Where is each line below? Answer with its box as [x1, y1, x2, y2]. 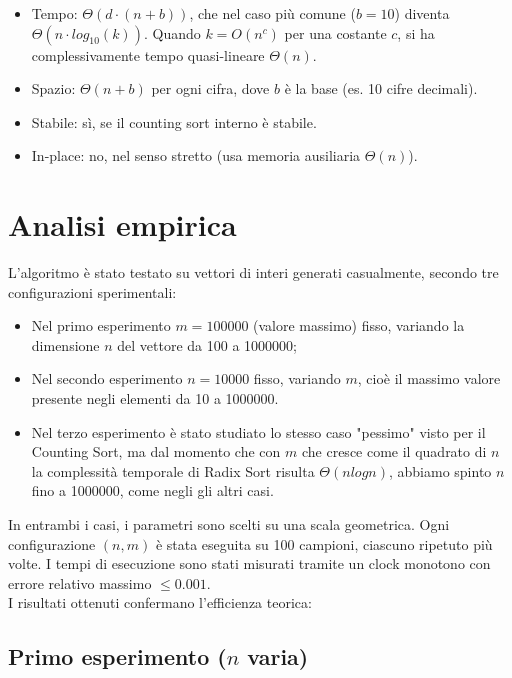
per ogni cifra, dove [151, 78, 270, 99]
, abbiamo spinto [388, 460, 492, 481]
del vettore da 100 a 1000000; [117, 334, 297, 355]
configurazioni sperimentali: [8, 281, 177, 302]
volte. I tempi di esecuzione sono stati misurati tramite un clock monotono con [8, 553, 491, 574]
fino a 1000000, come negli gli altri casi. [31, 480, 274, 501]
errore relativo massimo [8, 572, 152, 593]
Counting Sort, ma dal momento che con [31, 441, 281, 462]
